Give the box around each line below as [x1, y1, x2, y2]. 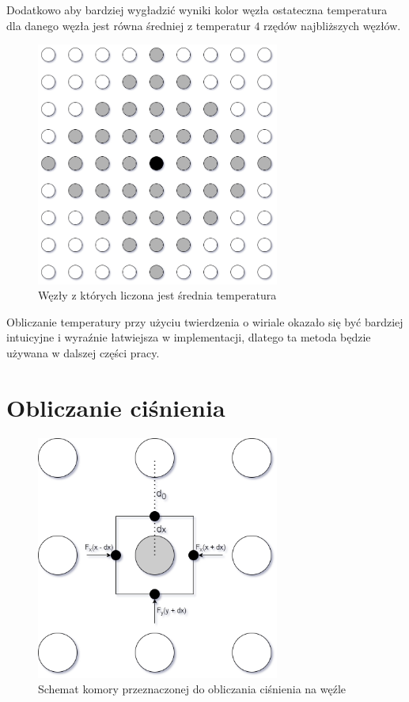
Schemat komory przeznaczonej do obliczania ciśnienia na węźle [38, 681, 347, 697]
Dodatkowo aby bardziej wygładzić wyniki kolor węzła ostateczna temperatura [6, 2, 388, 17]
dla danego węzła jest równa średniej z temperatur [6, 17, 251, 33]
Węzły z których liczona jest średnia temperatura [38, 287, 277, 303]
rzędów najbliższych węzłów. [263, 17, 401, 33]
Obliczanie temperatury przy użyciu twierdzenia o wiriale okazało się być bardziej [6, 313, 403, 330]
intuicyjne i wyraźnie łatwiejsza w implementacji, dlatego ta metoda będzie [6, 329, 371, 345]
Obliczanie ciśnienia [6, 391, 225, 423]
